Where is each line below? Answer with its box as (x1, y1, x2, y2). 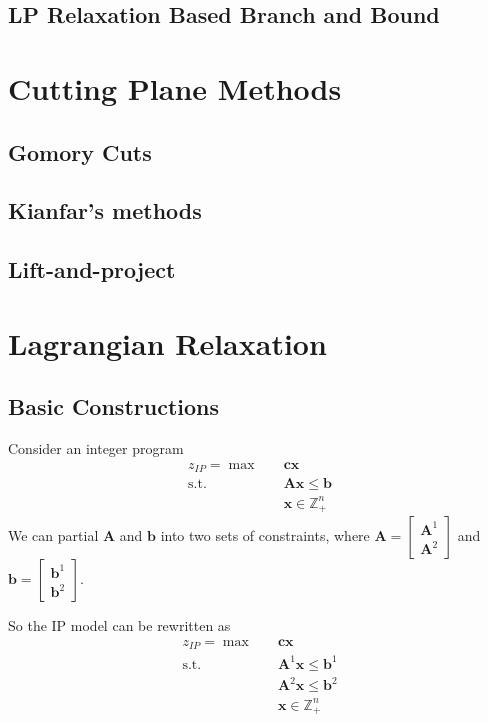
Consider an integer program (8, 438, 184, 459)
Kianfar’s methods (8, 195, 202, 226)
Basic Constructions (8, 391, 220, 422)
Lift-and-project (8, 254, 176, 285)
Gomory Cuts (8, 136, 152, 167)
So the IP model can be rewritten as (8, 615, 231, 636)
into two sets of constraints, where (160, 525, 370, 546)
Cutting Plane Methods (8, 67, 342, 108)
